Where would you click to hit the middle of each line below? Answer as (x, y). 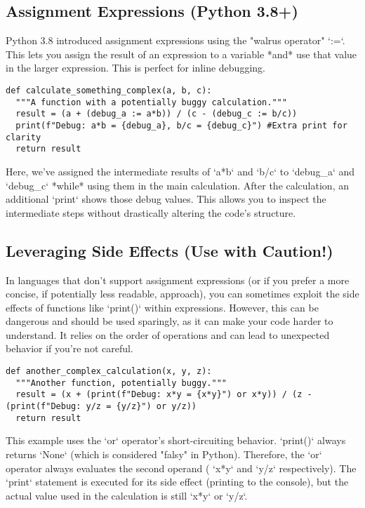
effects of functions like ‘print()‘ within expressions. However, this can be (162, 307)
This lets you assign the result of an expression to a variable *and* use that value (181, 54)
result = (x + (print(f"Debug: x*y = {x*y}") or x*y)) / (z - (164, 395)
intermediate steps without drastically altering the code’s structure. (151, 212)
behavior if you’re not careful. (69, 348)
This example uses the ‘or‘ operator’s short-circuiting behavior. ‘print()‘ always (176, 440)
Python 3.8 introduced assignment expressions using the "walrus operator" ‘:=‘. (175, 40)
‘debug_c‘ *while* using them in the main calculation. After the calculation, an (177, 185)
